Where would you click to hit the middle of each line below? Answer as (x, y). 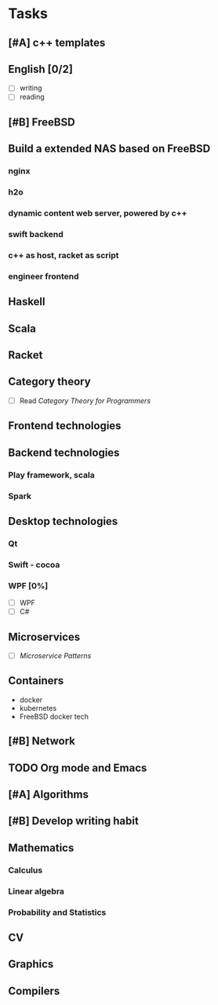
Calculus (25, 870)
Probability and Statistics (57, 912)
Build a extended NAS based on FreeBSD (109, 149)
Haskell (27, 302)
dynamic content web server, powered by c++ (98, 213)
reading (32, 97)
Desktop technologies (63, 521)
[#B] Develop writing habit (73, 821)
